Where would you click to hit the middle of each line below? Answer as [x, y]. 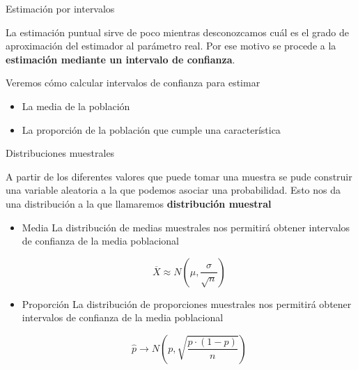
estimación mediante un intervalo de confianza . [120, 59]
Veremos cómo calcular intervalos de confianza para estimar [133, 83]
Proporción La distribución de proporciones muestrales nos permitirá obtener [187, 303]
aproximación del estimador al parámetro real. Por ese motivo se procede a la [171, 46]
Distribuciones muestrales [60, 153]
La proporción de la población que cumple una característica [151, 129]
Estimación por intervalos [60, 8]
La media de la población [76, 106]
